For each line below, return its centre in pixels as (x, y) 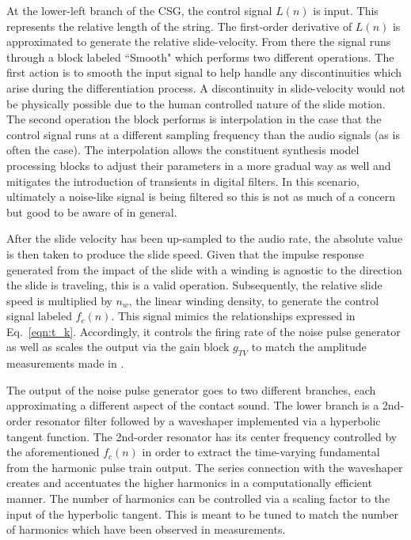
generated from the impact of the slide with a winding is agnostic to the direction (204, 269)
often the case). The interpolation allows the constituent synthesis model (183, 150)
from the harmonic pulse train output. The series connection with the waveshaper (205, 467)
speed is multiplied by (59, 300)
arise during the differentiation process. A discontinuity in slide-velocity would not (206, 87)
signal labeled (39, 316)
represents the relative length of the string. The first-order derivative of (179, 26)
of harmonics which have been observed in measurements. (146, 529)
